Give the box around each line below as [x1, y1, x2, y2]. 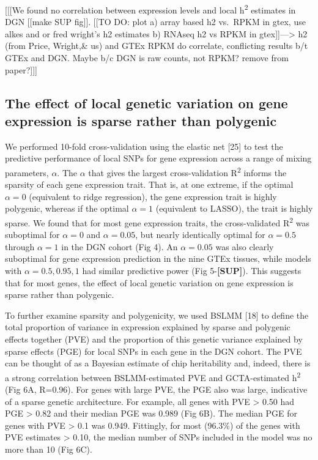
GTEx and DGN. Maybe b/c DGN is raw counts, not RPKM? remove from [5, 51, 289, 64]
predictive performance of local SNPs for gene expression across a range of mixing [5, 152, 312, 165]
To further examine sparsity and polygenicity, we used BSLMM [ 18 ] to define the [5, 308, 309, 321]
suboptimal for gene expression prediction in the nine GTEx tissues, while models [5, 252, 311, 265]
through [5, 240, 35, 253]
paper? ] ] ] [5, 63, 37, 76]
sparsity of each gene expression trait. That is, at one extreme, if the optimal [5, 178, 294, 191]
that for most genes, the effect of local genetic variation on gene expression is [5, 276, 294, 289]
